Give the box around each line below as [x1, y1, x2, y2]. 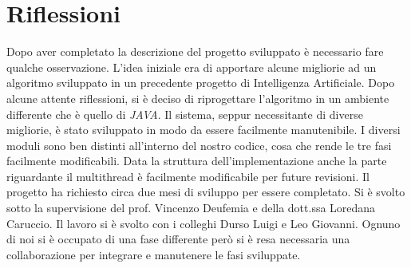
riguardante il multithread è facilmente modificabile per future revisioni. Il [6, 167, 370, 184]
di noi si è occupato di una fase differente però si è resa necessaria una [6, 231, 350, 247]
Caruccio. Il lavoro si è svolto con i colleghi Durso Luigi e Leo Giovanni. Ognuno [6, 215, 401, 231]
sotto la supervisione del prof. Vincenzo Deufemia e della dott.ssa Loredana [6, 199, 376, 216]
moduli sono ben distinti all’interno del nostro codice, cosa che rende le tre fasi [6, 136, 392, 153]
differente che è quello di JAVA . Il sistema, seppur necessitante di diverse [6, 105, 363, 122]
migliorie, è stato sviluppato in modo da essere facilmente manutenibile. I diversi [6, 121, 401, 138]
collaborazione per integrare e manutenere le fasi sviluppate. [6, 246, 301, 262]
